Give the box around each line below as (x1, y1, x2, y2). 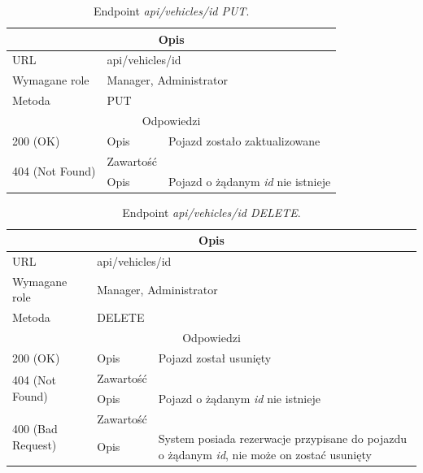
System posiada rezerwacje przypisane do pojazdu (158, 430, 408, 447)
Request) (12, 436, 57, 453)
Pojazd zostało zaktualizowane (168, 132, 321, 149)
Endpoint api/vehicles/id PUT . (93, 2, 250, 19)
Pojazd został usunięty (158, 349, 272, 366)
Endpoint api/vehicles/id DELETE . (122, 203, 301, 220)
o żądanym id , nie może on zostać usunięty (158, 445, 372, 462)
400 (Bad (12, 419, 58, 436)
